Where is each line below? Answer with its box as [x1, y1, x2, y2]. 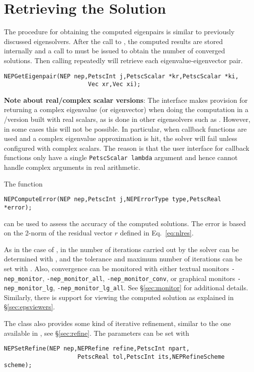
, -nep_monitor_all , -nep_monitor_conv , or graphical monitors [42, 273, 235, 283]
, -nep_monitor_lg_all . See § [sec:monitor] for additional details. [53, 282, 248, 293]
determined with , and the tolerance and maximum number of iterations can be [4, 254, 242, 264]
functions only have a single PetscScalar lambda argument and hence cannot [4, 152, 238, 163]
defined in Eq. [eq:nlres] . [120, 228, 194, 238]
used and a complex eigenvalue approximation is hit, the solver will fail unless [4, 133, 237, 143]
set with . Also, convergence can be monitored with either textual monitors [4, 263, 230, 273]
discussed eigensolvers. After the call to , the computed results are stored [4, 36, 223, 46]
